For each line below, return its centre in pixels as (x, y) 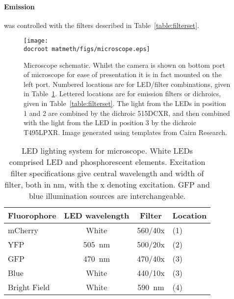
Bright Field (29, 287)
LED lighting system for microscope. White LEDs (107, 151)
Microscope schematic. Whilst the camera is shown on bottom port (124, 65)
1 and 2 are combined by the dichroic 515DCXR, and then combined (127, 113)
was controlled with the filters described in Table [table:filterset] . (102, 25)
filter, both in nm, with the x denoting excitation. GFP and (107, 185)
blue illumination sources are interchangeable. (107, 196)
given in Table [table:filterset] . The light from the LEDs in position (125, 103)
